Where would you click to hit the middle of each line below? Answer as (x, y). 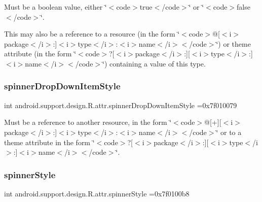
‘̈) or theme (233, 43)
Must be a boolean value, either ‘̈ (55, 7)
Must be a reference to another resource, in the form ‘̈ (88, 122)
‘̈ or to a (229, 132)
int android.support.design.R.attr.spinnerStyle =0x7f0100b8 (97, 193)
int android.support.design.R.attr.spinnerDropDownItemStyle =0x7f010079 (121, 105)
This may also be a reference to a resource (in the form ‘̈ (92, 34)
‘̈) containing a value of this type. (154, 63)
